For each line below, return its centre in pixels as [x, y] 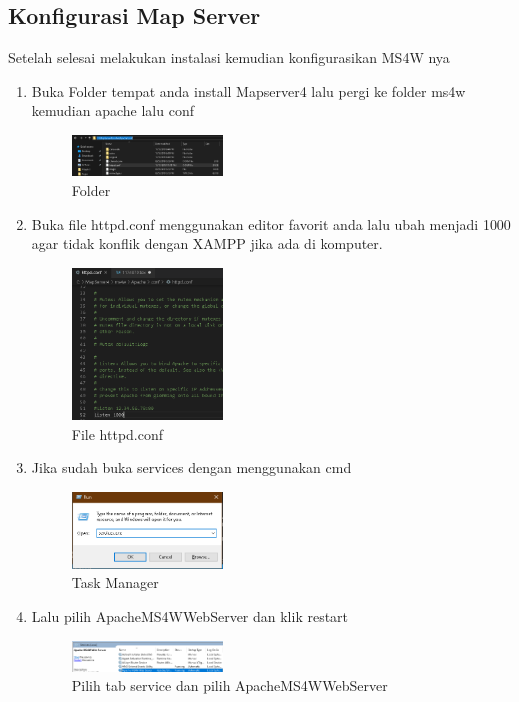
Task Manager [115, 582]
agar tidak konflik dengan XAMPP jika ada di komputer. [207, 243]
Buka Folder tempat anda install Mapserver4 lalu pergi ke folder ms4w [248, 90]
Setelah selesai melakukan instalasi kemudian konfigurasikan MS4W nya [229, 57]
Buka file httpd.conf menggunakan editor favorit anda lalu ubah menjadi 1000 [271, 223]
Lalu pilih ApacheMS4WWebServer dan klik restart [190, 615]
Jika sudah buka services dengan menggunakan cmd [191, 467]
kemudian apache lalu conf [112, 110]
